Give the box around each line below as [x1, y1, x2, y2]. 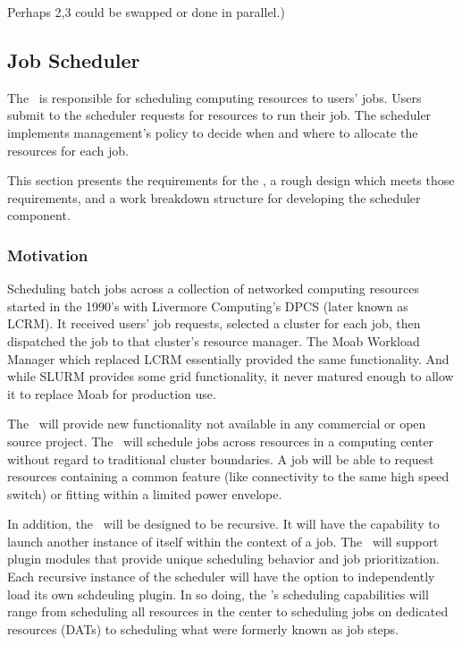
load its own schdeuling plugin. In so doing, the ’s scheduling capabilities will [7, 584, 429, 603]
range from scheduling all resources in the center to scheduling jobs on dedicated [7, 602, 449, 621]
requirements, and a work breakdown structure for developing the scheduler [7, 188, 421, 207]
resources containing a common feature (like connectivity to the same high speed [7, 467, 449, 486]
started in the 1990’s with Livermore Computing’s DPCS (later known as [7, 296, 408, 315]
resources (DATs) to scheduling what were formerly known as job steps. [7, 619, 399, 638]
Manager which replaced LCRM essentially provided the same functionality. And [7, 349, 449, 368]
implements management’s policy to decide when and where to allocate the [7, 123, 418, 141]
